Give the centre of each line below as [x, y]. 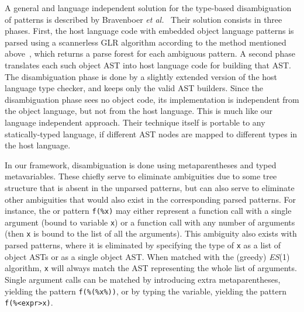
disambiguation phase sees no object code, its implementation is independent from [152, 99]
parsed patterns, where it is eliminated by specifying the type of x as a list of [143, 245]
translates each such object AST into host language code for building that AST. [148, 65]
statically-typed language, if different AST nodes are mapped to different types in [151, 134]
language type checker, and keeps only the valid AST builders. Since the [134, 88]
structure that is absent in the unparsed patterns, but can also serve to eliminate [150, 187]
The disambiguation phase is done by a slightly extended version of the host [141, 76]
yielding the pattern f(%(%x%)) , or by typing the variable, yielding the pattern [146, 291]
